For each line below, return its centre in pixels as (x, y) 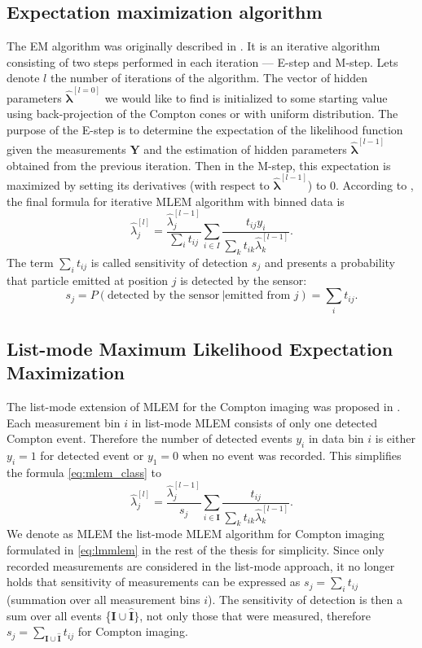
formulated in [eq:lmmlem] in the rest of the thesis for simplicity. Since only (196, 549)
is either (395, 438)
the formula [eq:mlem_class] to (84, 472)
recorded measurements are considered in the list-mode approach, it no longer (201, 565)
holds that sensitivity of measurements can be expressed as (154, 582)
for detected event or (92, 455)
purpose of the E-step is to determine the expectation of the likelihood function (205, 129)
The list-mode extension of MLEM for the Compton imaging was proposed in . (204, 407)
